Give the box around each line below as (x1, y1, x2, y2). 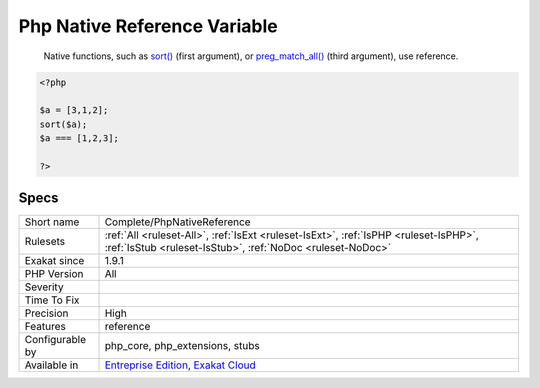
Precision (24, 306, 69, 320)
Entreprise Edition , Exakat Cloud (104, 358, 256, 372)
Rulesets (24, 235, 65, 249)
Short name (24, 215, 80, 229)
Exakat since (24, 254, 85, 268)
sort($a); (39, 118, 88, 130)
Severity (24, 280, 64, 294)
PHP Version (24, 267, 84, 281)
